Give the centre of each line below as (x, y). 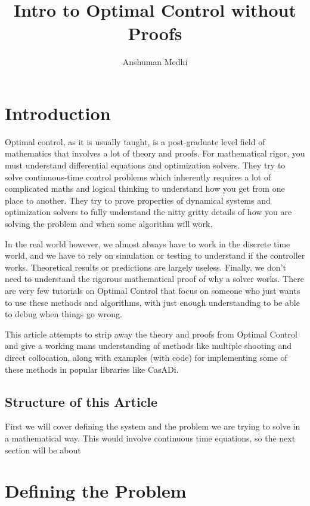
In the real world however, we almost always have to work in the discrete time (148, 243)
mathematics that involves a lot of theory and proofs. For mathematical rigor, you (155, 153)
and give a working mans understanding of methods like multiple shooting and (148, 346)
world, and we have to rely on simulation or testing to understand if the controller (155, 255)
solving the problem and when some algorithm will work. (109, 223)
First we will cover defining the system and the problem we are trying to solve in (153, 426)
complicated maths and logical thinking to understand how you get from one (145, 188)
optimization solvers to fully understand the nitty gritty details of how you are (148, 212)
